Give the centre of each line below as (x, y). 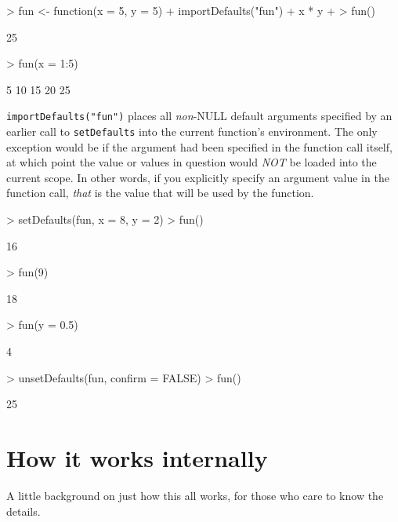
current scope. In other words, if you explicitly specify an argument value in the (198, 177)
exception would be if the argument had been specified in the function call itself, (199, 146)
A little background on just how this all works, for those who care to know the (195, 495)
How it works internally (137, 458)
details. (24, 511)
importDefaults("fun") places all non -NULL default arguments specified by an (199, 116)
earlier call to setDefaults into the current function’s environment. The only (192, 131)
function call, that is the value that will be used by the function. (160, 193)
